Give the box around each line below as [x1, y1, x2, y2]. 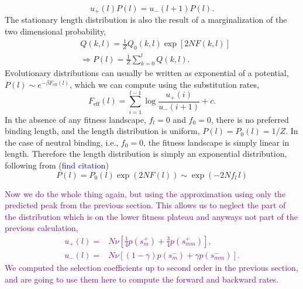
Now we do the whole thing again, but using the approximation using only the [5, 187, 286, 199]
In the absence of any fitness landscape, [5, 113, 146, 125]
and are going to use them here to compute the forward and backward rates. [5, 273, 279, 285]
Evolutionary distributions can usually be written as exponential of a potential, [5, 67, 289, 79]
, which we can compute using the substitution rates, [70, 78, 259, 90]
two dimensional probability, [5, 25, 106, 37]
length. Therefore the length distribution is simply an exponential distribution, [5, 147, 287, 160]
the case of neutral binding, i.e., [5, 136, 119, 148]
